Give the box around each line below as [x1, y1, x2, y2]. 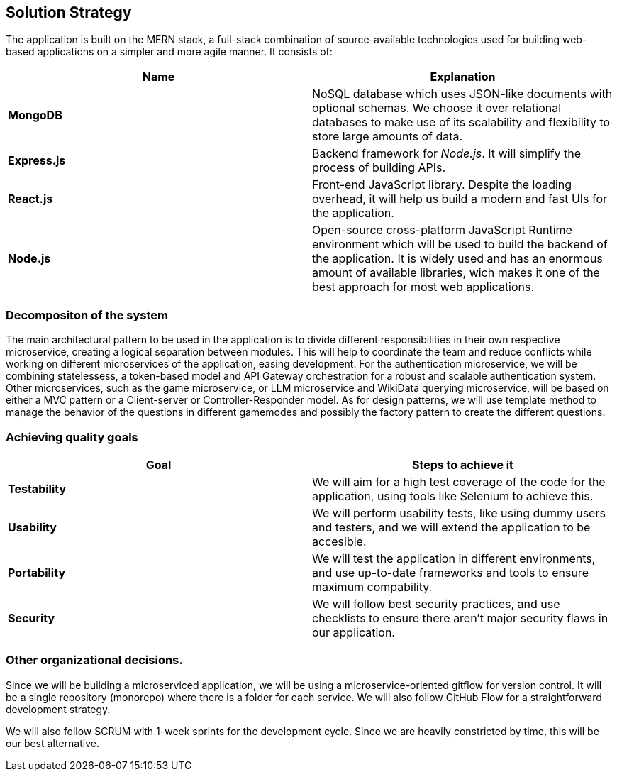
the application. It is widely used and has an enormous [312, 251, 603, 266]
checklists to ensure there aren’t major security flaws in [312, 610, 608, 625]
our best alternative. [6, 737, 99, 749]
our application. [312, 624, 395, 639]
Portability [8, 565, 66, 580]
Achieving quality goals [6, 429, 138, 444]
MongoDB [8, 108, 62, 123]
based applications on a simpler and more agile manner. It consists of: [6, 45, 333, 58]
